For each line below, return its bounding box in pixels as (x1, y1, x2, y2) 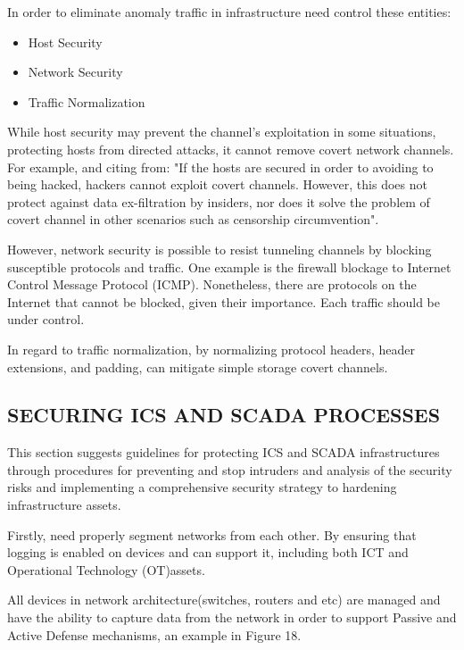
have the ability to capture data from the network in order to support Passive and (7, 608, 457, 627)
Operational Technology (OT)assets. (7, 560, 205, 579)
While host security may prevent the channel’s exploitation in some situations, (7, 122, 436, 141)
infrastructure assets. (7, 496, 121, 514)
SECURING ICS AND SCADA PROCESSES (7, 401, 441, 429)
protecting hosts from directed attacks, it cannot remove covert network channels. (7, 139, 454, 158)
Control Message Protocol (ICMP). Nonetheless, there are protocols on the (7, 275, 417, 294)
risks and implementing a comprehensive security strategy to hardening (7, 478, 397, 496)
